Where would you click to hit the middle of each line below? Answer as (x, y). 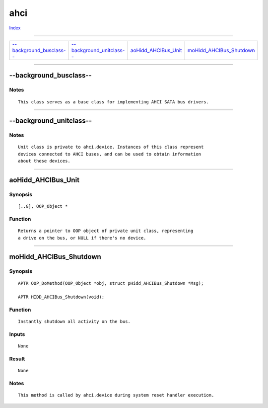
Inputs (17, 334)
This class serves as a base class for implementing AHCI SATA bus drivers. (114, 102)
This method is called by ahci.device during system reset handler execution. (116, 395)
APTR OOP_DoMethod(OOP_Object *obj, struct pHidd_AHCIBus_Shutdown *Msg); (111, 283)
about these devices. (44, 161)
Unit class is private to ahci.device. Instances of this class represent (111, 147)
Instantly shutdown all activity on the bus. (74, 322)
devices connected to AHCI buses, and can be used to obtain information (110, 154)
